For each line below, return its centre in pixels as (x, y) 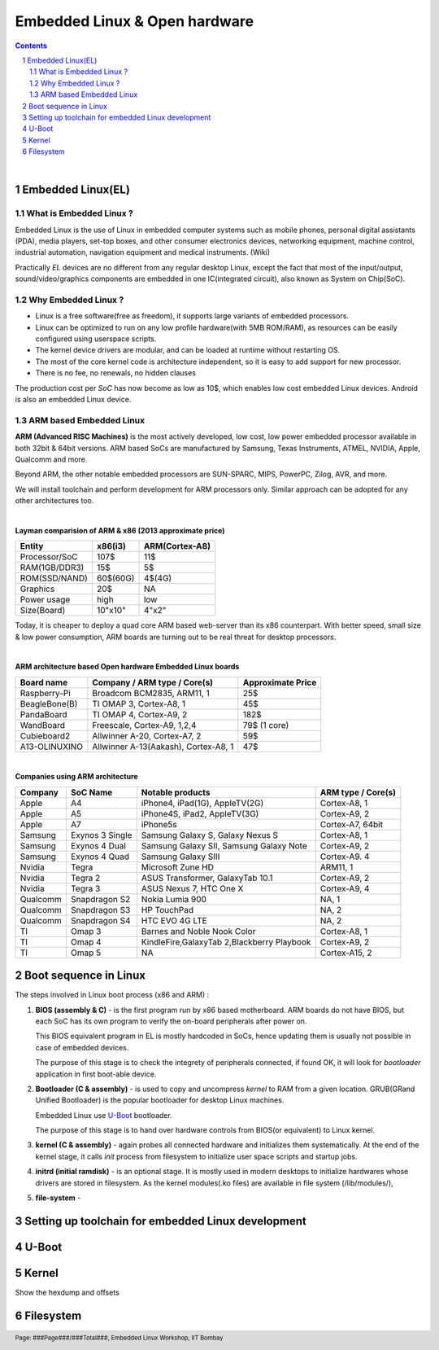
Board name (44, 682)
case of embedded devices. (82, 1047)
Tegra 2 (85, 878)
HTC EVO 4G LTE (174, 920)
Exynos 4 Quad (100, 857)
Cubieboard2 (45, 735)
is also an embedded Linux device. (73, 400)
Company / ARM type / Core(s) (153, 682)
